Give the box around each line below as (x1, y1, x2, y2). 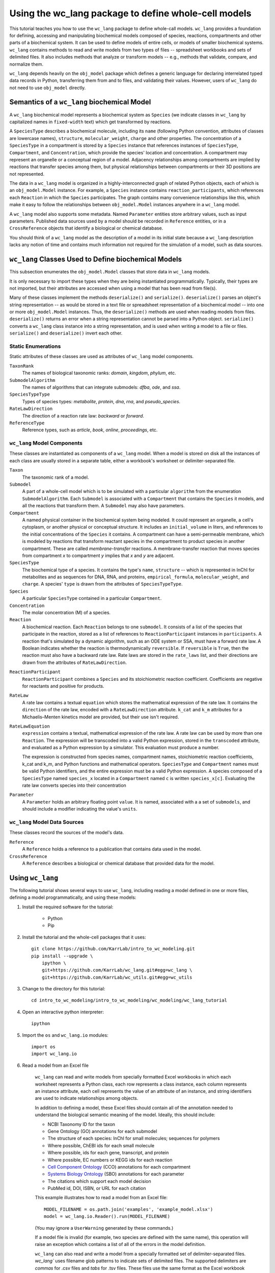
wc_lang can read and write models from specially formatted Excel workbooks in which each (35, 1074, 231, 1080)
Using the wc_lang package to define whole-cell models (9, 8, 252, 19)
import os (31, 1044, 56, 1050)
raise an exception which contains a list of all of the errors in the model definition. (35, 1241, 206, 1248)
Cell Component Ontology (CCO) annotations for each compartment (47, 1164, 191, 1170)
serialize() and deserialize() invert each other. (9, 330, 123, 336)
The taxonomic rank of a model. (22, 474, 89, 480)
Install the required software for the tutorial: (22, 904, 114, 910)
